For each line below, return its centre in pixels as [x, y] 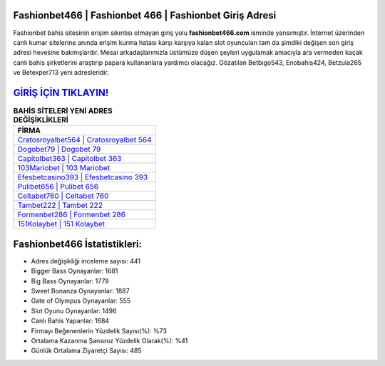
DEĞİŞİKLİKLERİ [41, 120]
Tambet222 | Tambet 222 [60, 205]
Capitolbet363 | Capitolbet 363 [70, 159]
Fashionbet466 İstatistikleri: [78, 244]
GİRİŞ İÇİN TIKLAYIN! [61, 93]
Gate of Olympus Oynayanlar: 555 [81, 301]
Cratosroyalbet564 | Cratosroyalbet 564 [85, 140]
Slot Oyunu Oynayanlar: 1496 [74, 310]
